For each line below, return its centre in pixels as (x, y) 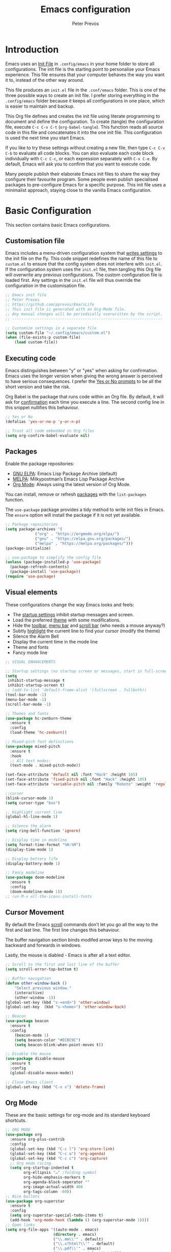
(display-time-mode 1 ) (29, 849)
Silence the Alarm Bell (36, 636)
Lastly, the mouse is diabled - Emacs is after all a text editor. (68, 955)
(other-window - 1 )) (35, 997)
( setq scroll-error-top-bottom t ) (42, 969)
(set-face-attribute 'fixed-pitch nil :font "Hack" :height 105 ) (76, 780)
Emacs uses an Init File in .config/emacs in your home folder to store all (80, 64)
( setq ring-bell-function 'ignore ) (43, 831)
